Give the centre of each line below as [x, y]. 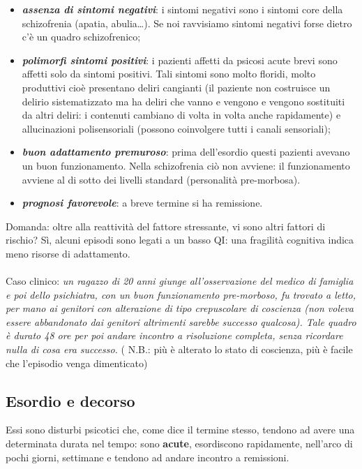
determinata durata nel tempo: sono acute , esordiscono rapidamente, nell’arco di [179, 444]
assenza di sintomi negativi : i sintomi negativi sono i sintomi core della [182, 9]
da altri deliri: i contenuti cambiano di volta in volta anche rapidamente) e [181, 115]
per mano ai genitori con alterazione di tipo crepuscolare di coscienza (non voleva [180, 308]
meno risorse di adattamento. [68, 253]
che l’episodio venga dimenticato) [77, 363]
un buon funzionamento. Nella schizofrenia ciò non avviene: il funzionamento [186, 165]
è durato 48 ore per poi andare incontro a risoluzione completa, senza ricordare [174, 335]
